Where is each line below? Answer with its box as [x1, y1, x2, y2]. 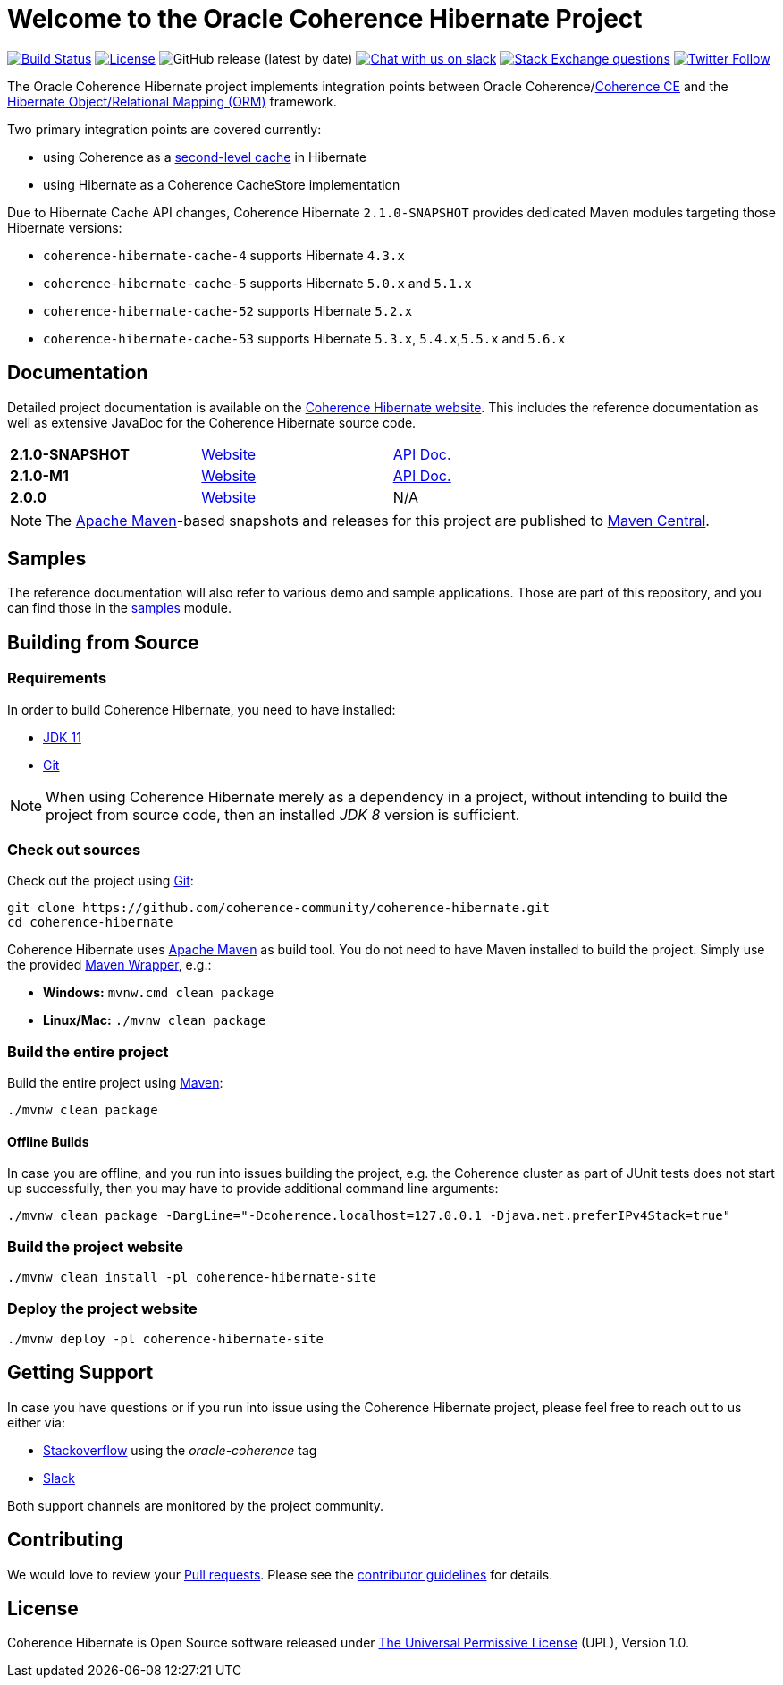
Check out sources [7, 841, 141, 859]
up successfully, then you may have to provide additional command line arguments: [7, 1181, 499, 1197]
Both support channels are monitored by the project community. [7, 1497, 384, 1513]
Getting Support [7, 1361, 154, 1384]
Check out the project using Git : [7, 873, 194, 889]
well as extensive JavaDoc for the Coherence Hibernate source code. [7, 414, 417, 430]
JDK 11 [43, 729, 81, 745]
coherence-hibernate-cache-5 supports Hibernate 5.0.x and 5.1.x [43, 275, 472, 291]
